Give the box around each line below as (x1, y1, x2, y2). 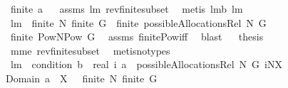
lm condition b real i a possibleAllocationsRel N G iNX (10, 57, 282, 72)
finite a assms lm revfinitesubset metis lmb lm (10, 1, 243, 16)
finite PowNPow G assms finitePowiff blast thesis (10, 29, 264, 44)
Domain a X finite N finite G (6, 70, 158, 85)
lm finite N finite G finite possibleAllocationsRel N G (10, 15, 267, 30)
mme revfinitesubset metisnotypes (10, 43, 170, 57)
